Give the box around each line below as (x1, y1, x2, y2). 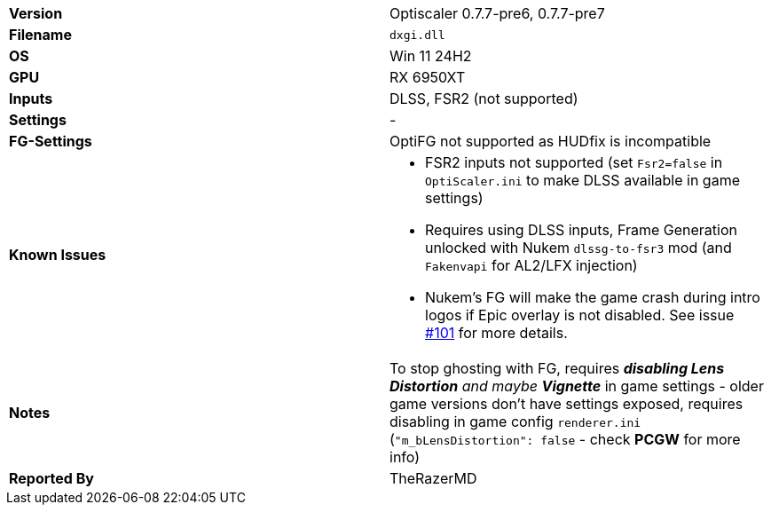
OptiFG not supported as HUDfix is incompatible (389, 132, 712, 150)
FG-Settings (9, 132, 92, 150)
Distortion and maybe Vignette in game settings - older (389, 377, 764, 395)
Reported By (9, 469, 94, 487)
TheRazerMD (389, 469, 477, 487)
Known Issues (9, 246, 106, 264)
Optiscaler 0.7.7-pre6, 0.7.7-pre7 (389, 4, 605, 22)
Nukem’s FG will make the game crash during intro (425, 288, 760, 306)
